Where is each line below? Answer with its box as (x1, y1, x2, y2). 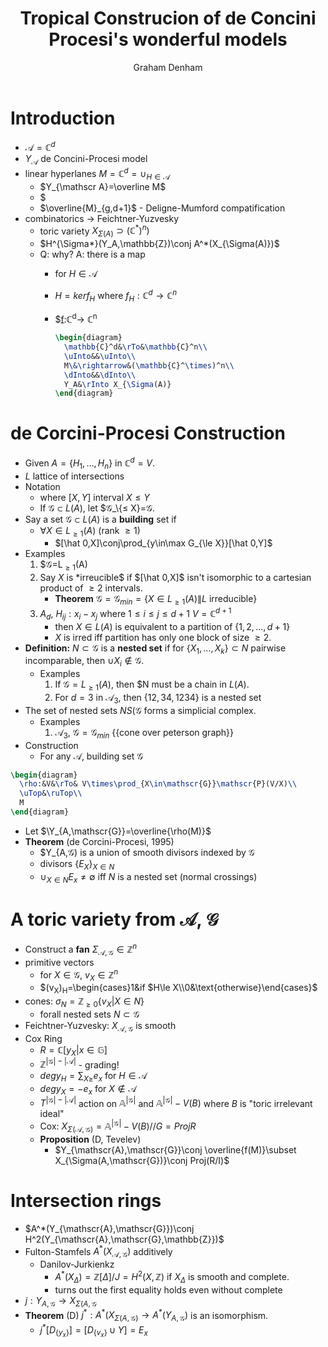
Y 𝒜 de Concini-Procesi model (24, 153, 148, 167)
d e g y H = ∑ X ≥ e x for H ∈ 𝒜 (39, 1070, 148, 1084)
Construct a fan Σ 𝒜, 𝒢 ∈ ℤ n (24, 942, 138, 957)
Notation (24, 480, 61, 492)
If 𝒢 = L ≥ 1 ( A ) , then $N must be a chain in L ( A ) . (54, 678, 250, 692)
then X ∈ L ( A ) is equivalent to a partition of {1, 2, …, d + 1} (54, 620, 291, 632)
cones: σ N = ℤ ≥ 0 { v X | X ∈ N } (24, 995, 145, 1009)
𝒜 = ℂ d (24, 140, 56, 154)
